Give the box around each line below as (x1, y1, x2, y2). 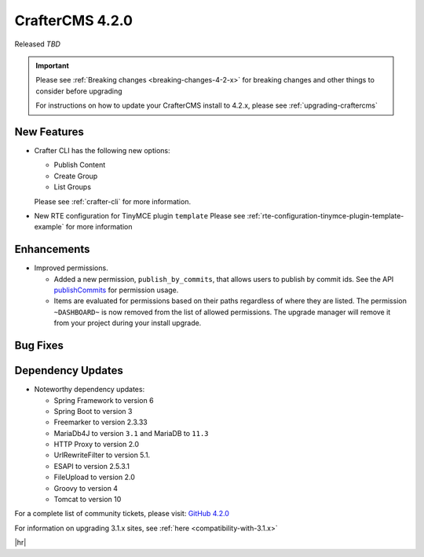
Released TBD (14, 39, 60, 49)
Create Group (53, 171, 98, 181)
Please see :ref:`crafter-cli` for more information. (34, 196, 192, 206)
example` (34, 222, 64, 232)
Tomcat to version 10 (53, 495, 122, 504)
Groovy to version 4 (53, 483, 118, 493)
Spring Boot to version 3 (53, 406, 133, 416)
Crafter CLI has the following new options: (34, 146, 170, 156)
